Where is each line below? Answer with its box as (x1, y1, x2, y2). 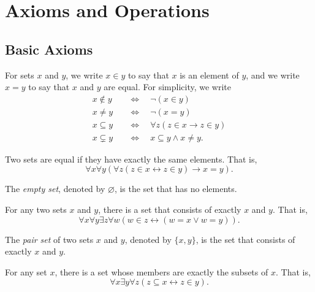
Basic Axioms (5, 39, 93, 58)
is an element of (180, 68, 239, 81)
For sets (5, 68, 34, 81)
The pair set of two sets (5, 232, 94, 245)
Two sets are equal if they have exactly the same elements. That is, (5, 152, 257, 165)
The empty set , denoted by (5, 182, 105, 195)
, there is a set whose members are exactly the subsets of (55, 265, 268, 278)
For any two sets (5, 203, 67, 216)
